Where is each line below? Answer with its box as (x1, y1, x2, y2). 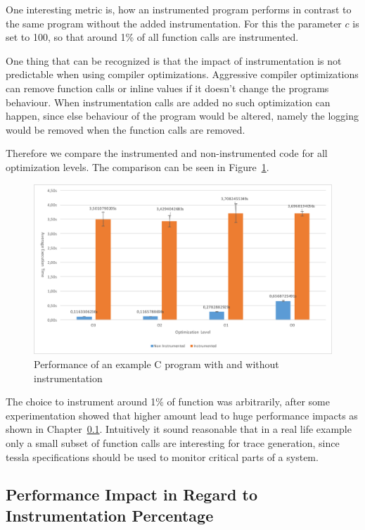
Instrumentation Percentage (6, 504, 214, 526)
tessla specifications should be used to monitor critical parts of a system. (6, 449, 319, 464)
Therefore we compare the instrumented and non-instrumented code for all (6, 146, 328, 160)
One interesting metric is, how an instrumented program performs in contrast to (6, 2, 352, 16)
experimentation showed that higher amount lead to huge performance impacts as (6, 408, 358, 422)
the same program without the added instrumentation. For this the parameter (6, 15, 342, 30)
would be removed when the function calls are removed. (6, 122, 245, 137)
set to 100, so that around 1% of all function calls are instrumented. (6, 30, 299, 44)
